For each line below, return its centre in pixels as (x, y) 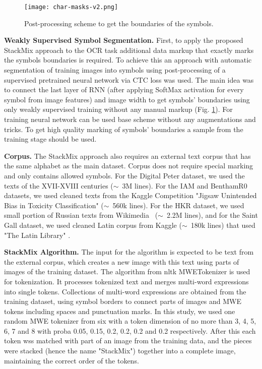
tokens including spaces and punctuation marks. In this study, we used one (120, 311)
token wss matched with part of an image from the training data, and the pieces (128, 341)
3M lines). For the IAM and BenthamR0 (185, 185)
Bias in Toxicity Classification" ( (54, 205)
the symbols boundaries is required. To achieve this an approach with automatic (128, 60)
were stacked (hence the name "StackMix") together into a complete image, (120, 351)
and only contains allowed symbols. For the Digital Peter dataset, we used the (124, 175)
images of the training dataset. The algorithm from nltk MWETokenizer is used (127, 271)
